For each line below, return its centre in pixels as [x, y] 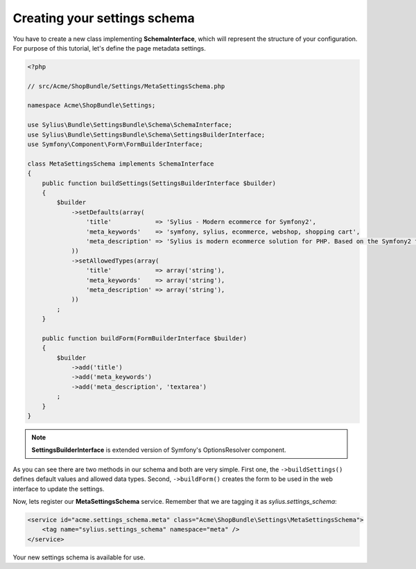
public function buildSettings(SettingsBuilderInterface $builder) [159, 183]
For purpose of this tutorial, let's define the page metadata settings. [109, 48]
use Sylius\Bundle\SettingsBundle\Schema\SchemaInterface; [130, 125]
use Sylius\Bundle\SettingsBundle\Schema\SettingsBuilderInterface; [146, 134]
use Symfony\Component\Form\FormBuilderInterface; [115, 145]
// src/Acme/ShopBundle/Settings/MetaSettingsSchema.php [126, 86]
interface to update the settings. [59, 489]
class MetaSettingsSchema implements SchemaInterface [121, 164]
